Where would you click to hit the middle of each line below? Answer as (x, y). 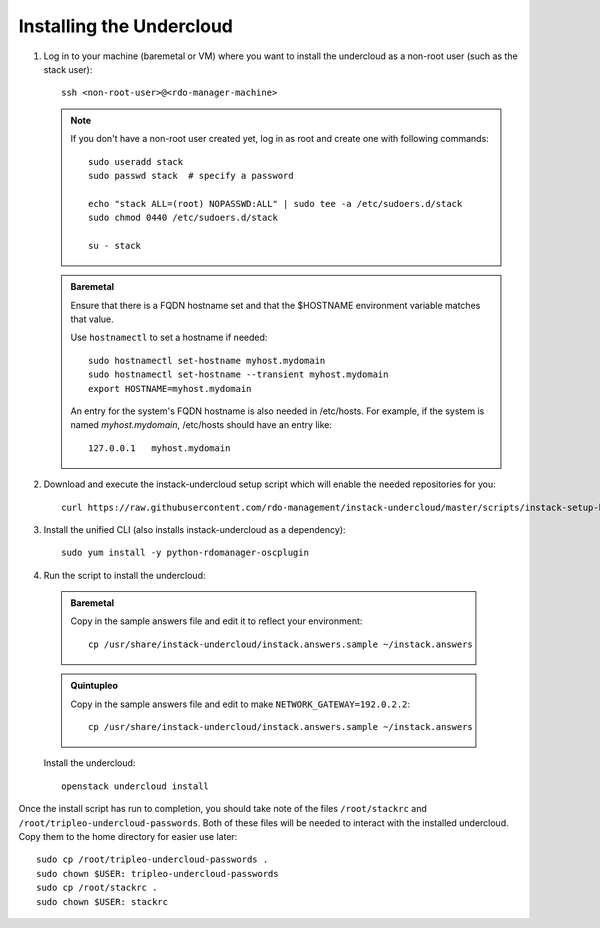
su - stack (115, 245)
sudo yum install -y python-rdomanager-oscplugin (185, 553)
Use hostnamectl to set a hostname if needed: (169, 337)
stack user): (68, 69)
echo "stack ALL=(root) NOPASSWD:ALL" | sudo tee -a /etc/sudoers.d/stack (275, 203)
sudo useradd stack (136, 161)
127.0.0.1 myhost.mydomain (159, 448)
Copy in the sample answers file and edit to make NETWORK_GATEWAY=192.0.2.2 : (240, 704)
